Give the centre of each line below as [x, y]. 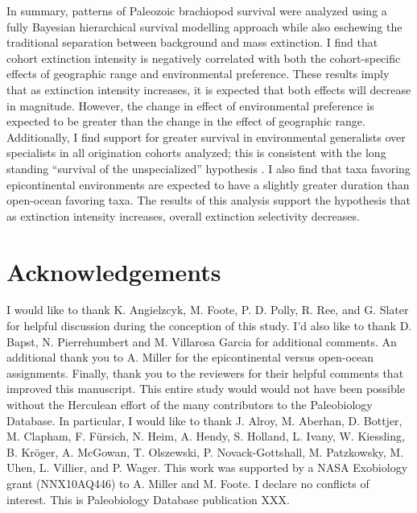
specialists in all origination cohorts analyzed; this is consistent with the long [196, 153]
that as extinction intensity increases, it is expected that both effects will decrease [209, 89]
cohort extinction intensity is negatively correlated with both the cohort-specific [204, 58]
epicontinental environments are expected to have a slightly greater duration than [208, 184]
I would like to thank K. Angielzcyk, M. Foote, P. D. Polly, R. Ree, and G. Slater [208, 310]
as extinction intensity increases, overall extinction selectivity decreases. [183, 215]
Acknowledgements [114, 271]
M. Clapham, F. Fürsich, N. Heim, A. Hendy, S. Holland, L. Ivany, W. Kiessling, [206, 436]
